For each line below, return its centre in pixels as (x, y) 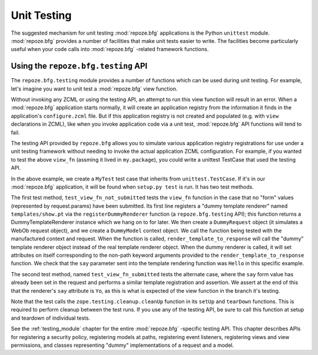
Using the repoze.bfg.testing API (79, 66)
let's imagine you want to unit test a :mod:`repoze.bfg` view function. (94, 89)
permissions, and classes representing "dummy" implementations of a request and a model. (122, 345)
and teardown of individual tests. (51, 318)
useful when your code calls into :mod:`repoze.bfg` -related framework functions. (110, 49)
